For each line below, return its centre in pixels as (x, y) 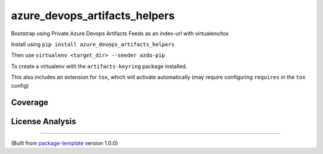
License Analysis (44, 121)
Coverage (30, 102)
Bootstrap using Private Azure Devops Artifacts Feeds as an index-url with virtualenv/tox (120, 33)
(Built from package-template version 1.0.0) (65, 143)
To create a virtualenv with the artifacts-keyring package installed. (99, 66)
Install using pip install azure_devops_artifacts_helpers (93, 44)
